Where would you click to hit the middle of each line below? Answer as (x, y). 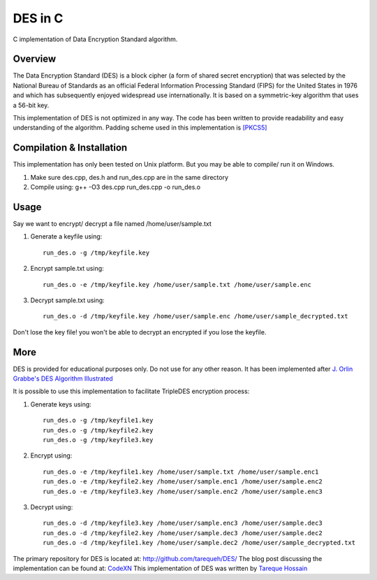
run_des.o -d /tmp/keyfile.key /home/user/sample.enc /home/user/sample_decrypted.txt (195, 316)
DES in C (38, 18)
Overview (35, 59)
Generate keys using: (61, 404)
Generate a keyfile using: (66, 236)
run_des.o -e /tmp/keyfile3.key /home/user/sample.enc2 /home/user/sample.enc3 (183, 491)
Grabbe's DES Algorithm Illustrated (63, 379)
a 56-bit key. (31, 105)
